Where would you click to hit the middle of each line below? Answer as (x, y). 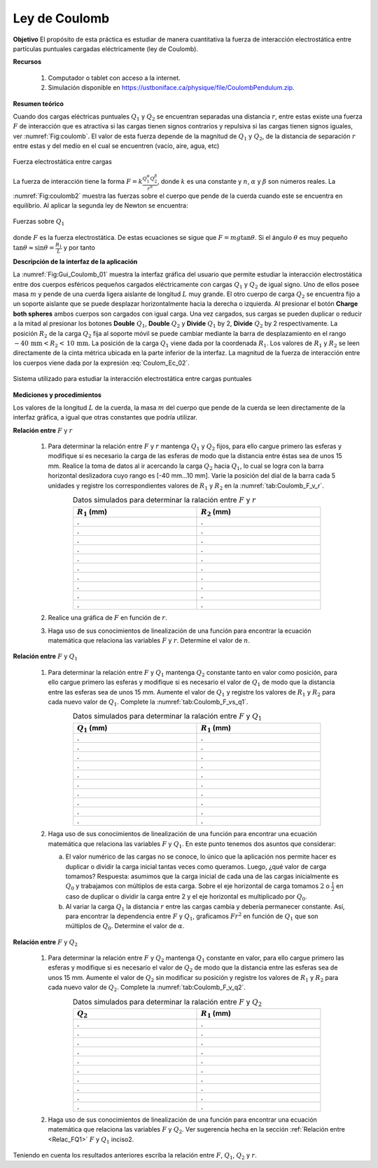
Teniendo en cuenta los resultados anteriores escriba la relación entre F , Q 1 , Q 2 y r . (135, 1156)
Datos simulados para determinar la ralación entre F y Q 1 (167, 717)
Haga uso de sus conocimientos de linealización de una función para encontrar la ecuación (180, 631)
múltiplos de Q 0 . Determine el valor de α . (125, 927)
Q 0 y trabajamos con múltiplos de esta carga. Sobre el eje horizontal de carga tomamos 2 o (198, 887)
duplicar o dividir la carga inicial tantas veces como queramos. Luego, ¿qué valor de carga (196, 866)
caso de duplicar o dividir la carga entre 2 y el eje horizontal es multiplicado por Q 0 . (186, 897)
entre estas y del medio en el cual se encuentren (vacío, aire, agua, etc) (116, 146)
